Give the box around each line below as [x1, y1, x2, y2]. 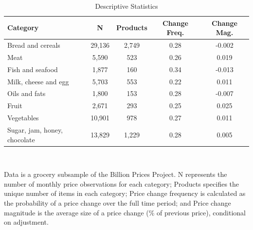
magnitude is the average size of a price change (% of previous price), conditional [4, 207, 246, 217]
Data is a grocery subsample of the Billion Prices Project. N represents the [4, 169, 227, 179]
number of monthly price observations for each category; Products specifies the [4, 178, 239, 189]
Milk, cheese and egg [7, 76, 69, 86]
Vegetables [7, 113, 39, 123]
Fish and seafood [7, 64, 58, 74]
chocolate [7, 134, 35, 144]
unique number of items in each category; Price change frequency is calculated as [4, 188, 246, 198]
